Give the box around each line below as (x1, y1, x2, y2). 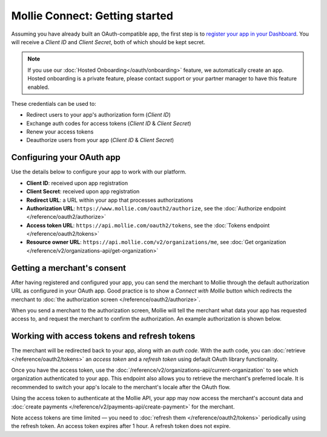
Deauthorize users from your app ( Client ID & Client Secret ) (26, 137, 174, 144)
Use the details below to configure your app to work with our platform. (11, 168, 187, 175)
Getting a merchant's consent (11, 263, 127, 273)
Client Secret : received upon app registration (26, 188, 140, 195)
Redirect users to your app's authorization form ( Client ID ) (26, 111, 171, 118)
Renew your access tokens (26, 128, 94, 135)
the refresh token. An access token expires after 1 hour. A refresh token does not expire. (11, 422, 231, 430)
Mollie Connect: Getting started (11, 9, 174, 22)
